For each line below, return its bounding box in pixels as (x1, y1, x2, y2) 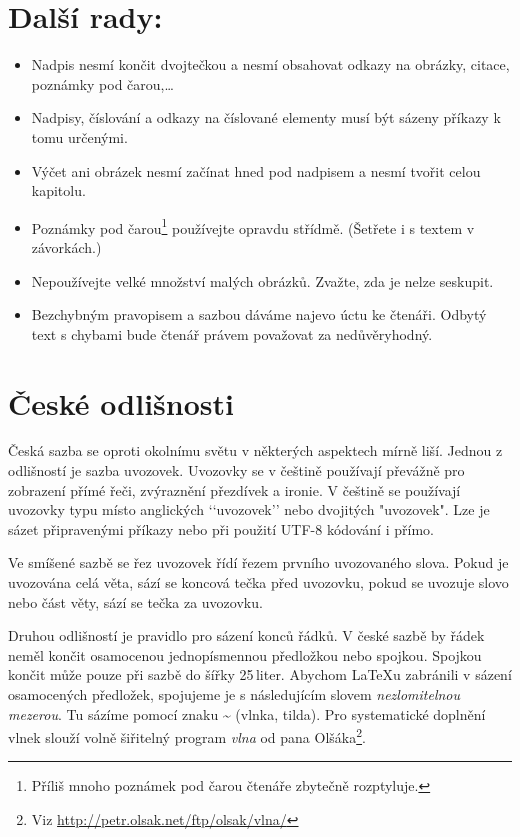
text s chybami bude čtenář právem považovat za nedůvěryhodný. (31, 323, 433, 344)
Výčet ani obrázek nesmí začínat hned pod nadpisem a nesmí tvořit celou (31, 160, 481, 181)
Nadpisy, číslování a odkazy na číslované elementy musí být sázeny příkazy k (31, 107, 501, 128)
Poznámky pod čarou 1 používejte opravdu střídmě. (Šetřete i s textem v (31, 214, 475, 238)
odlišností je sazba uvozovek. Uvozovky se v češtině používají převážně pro (8, 460, 465, 481)
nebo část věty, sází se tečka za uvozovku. (8, 591, 263, 612)
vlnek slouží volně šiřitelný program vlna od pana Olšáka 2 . (8, 724, 366, 747)
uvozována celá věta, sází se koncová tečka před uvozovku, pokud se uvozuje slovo (8, 572, 509, 592)
